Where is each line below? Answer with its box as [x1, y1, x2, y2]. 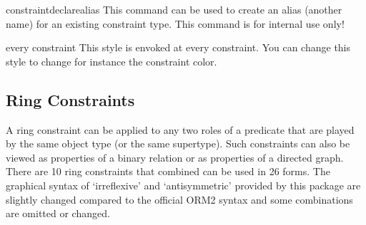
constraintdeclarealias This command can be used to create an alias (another [6, 2, 342, 16]
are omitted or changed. [6, 206, 110, 221]
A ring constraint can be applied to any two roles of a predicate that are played [6, 122, 355, 137]
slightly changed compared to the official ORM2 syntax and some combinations [6, 192, 353, 206]
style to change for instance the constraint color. [6, 53, 217, 68]
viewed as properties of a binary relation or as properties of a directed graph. [6, 150, 344, 164]
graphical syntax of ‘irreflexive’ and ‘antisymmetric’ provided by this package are [6, 177, 361, 192]
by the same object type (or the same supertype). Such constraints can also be [6, 136, 350, 151]
